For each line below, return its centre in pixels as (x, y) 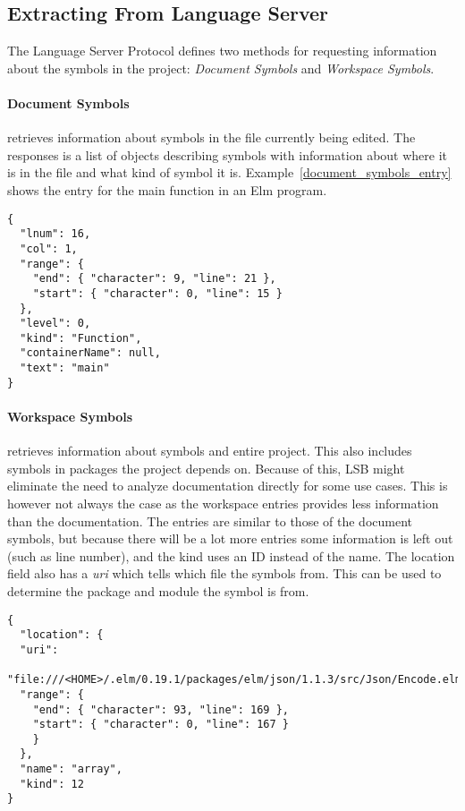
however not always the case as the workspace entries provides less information (223, 504)
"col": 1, (49, 248)
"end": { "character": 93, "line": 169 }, (161, 709)
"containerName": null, (90, 353)
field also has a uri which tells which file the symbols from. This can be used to (224, 573)
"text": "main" (65, 368)
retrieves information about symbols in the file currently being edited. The (211, 137)
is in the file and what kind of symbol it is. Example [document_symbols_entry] (229, 172)
